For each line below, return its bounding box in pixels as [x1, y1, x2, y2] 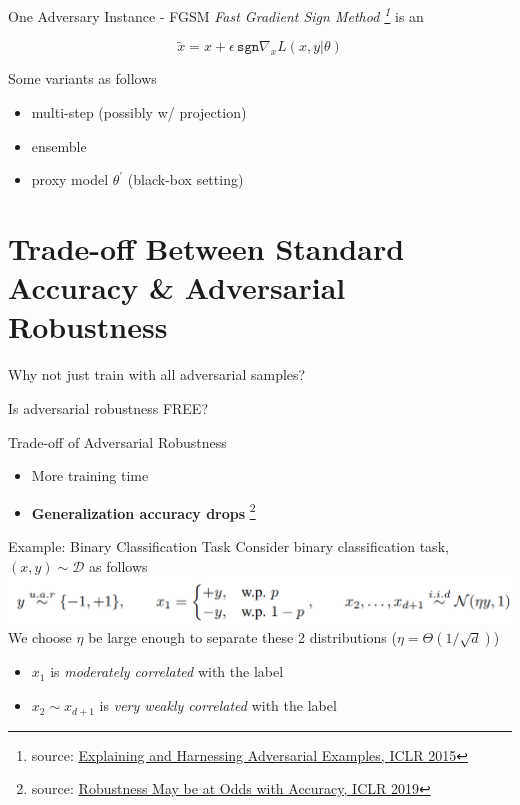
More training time [31, 465, 149, 486]
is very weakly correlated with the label [99, 695, 337, 716]
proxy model [31, 169, 109, 190]
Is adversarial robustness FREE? [8, 397, 209, 418]
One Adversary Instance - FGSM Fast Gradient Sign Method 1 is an [8, 3, 424, 26]
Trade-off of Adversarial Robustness [8, 431, 227, 452]
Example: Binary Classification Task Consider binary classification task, [8, 535, 449, 556]
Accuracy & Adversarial [8, 267, 346, 308]
